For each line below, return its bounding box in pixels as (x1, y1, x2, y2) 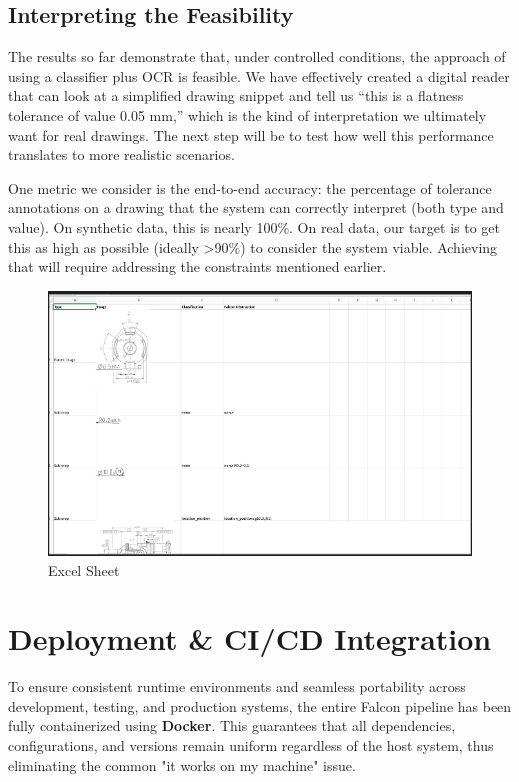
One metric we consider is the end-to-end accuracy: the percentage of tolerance (8, 177, 492, 198)
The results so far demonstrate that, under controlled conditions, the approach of (8, 46, 506, 67)
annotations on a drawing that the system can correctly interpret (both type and (8, 197, 504, 218)
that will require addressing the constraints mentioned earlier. (8, 256, 387, 277)
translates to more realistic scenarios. (8, 144, 235, 165)
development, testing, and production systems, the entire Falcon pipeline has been (8, 695, 512, 716)
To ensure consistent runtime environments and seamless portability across (8, 676, 466, 697)
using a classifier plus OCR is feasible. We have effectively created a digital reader (8, 65, 510, 86)
